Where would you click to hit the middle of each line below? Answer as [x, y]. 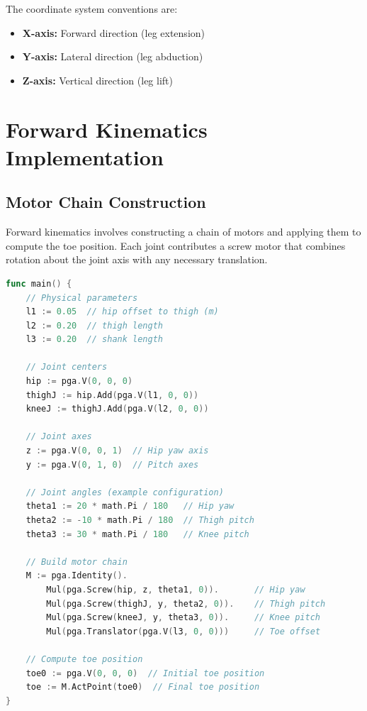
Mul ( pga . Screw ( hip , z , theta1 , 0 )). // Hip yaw [176, 589]
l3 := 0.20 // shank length [94, 340]
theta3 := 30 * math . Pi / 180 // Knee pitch [137, 534]
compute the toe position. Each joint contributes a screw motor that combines [176, 245]
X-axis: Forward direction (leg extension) [114, 32]
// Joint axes [59, 437]
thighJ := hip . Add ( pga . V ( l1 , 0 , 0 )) [112, 395]
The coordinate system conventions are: [92, 9]
